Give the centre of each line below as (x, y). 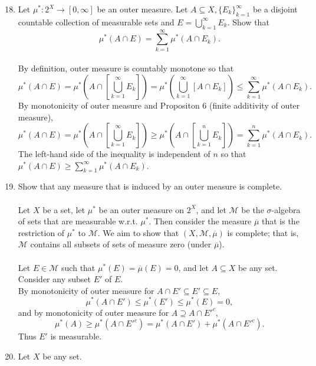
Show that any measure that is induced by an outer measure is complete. (150, 186)
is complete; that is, (263, 232)
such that (78, 267)
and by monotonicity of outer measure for (93, 312)
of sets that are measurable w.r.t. (78, 221)
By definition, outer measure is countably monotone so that (126, 68)
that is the (280, 221)
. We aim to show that (138, 232)
